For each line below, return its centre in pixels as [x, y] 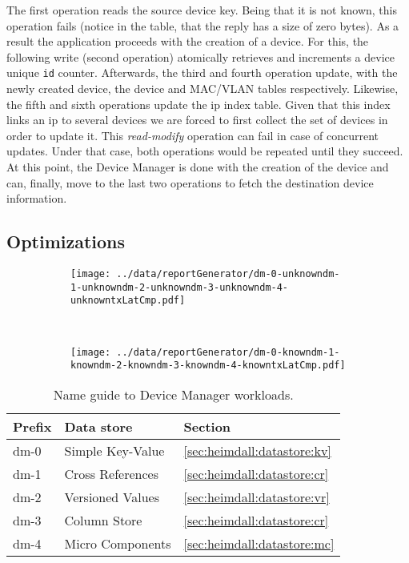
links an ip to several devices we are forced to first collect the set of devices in [197, 120]
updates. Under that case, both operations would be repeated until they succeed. [205, 151]
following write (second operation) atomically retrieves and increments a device [200, 56]
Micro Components [118, 543]
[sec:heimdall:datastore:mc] [259, 543]
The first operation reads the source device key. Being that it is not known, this [202, 10]
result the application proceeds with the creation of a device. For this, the [188, 41]
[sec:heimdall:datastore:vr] [257, 497]
